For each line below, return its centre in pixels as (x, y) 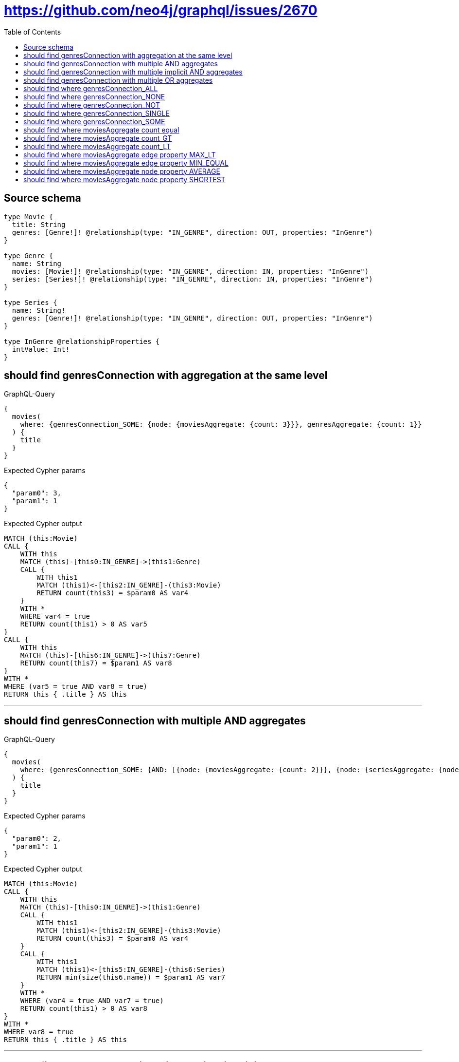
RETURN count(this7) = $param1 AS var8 (96, 663)
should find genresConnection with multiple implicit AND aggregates (133, 72)
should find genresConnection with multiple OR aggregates (118, 80)
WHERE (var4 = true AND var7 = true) (92, 1001)
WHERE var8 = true (39, 1032)
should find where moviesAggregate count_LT (97, 146)
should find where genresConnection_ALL (91, 88)
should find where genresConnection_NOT (92, 105)
